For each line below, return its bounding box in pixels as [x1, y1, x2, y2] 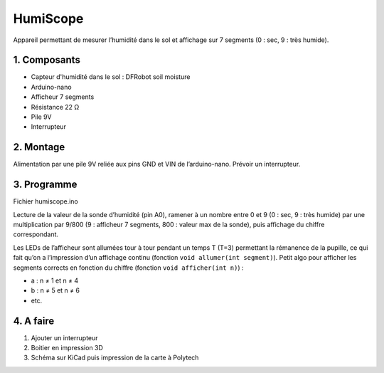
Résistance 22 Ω [31, 103, 80, 111]
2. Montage [13, 141, 65, 153]
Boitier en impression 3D [31, 344, 103, 352]
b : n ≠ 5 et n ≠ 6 [31, 286, 80, 295]
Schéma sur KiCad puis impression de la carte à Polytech [31, 353, 199, 362]
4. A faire [13, 315, 55, 327]
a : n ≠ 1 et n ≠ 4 [31, 276, 78, 285]
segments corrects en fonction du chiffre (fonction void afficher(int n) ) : [13, 263, 245, 272]
